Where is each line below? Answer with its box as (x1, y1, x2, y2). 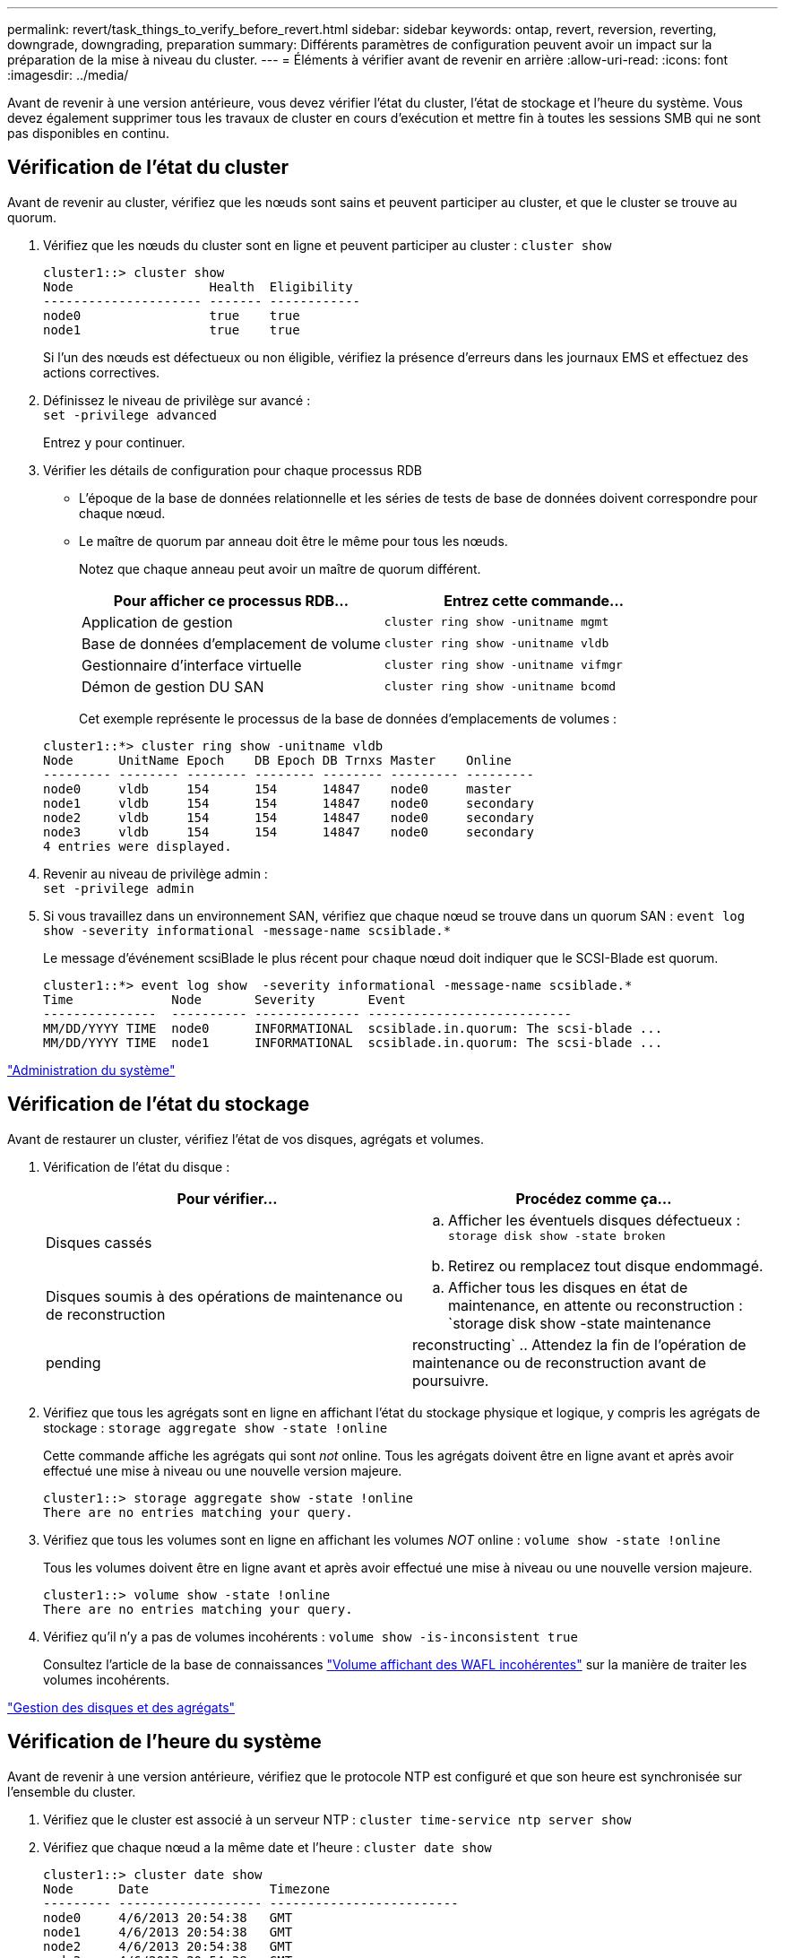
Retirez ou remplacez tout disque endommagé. (448, 1256, 763, 1275)
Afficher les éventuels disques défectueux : (448, 1210, 741, 1229)
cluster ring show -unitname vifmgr (384, 658, 623, 672)
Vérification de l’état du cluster (7, 156, 289, 179)
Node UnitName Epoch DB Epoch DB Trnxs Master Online (43, 752, 512, 767)
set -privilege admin (43, 880, 194, 896)
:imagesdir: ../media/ (7, 67, 129, 82)
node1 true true (43, 322, 300, 337)
